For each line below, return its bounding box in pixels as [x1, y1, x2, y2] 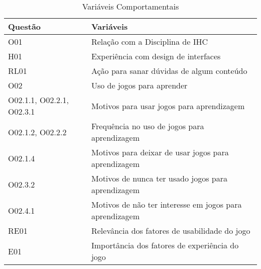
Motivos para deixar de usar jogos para [91, 146, 229, 158]
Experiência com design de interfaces [91, 50, 221, 62]
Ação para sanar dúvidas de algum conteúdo [91, 65, 247, 76]
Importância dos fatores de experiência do [91, 239, 239, 251]
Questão [8, 21, 41, 32]
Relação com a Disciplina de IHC [91, 36, 208, 47]
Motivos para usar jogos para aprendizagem [91, 100, 245, 112]
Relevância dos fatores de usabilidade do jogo [91, 225, 250, 236]
